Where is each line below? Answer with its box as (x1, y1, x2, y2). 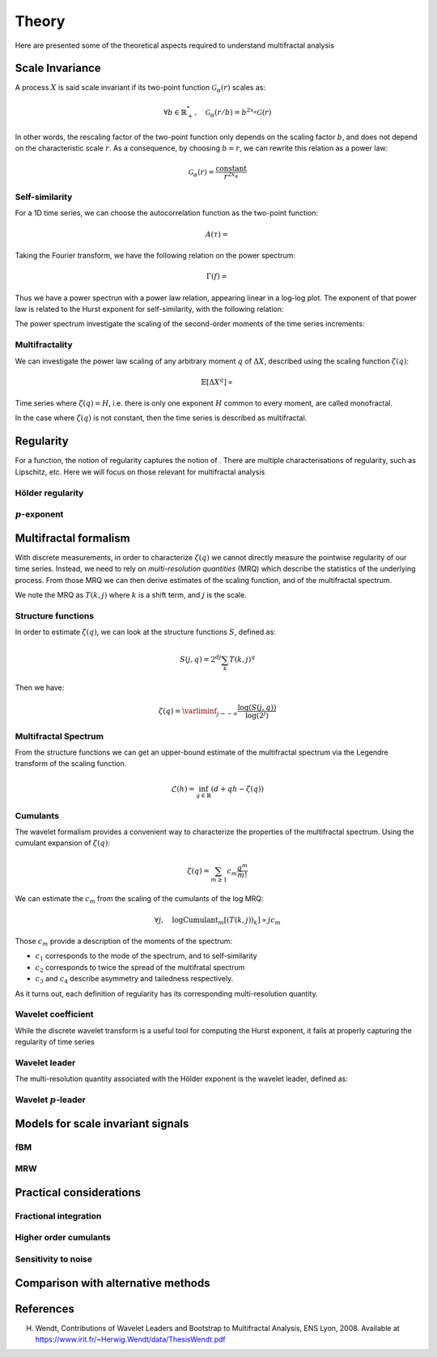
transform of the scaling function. (15, 759, 127, 768)
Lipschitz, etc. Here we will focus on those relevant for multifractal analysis (15, 466, 265, 477)
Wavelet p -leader (15, 1094, 87, 1105)
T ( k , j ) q (229, 653, 256, 664)
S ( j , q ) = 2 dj (179, 653, 222, 664)
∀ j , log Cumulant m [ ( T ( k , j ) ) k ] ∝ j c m (154, 915, 281, 926)
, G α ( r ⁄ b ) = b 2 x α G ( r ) (194, 106, 272, 119)
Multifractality (15, 339, 73, 351)
